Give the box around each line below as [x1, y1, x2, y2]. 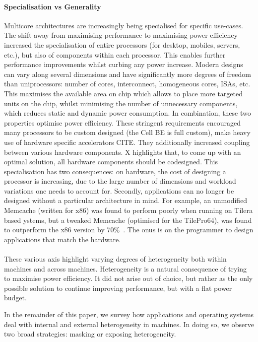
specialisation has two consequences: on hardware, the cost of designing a [4, 166, 226, 176]
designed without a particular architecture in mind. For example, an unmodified [4, 195, 248, 205]
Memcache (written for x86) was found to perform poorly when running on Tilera [4, 205, 253, 215]
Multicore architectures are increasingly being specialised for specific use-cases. [4, 20, 243, 30]
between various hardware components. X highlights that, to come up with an [4, 146, 241, 157]
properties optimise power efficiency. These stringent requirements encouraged [4, 117, 241, 128]
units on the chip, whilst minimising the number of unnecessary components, [4, 98, 238, 108]
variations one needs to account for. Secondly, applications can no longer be [4, 185, 234, 196]
